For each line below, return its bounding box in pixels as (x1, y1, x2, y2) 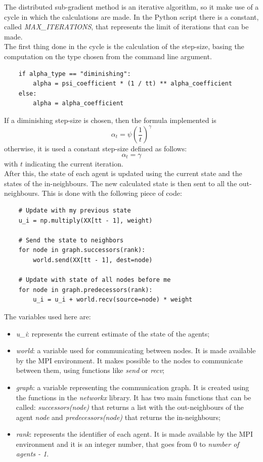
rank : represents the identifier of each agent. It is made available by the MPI (16, 429, 253, 439)
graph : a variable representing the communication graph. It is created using (16, 382, 249, 392)
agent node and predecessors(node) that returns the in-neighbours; (16, 411, 221, 422)
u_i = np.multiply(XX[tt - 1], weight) (18, 217, 153, 224)
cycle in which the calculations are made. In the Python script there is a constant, (4, 11, 259, 22)
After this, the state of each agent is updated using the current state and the (4, 168, 242, 179)
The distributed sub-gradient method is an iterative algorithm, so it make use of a (4, 2, 259, 12)
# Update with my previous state (18, 207, 131, 214)
